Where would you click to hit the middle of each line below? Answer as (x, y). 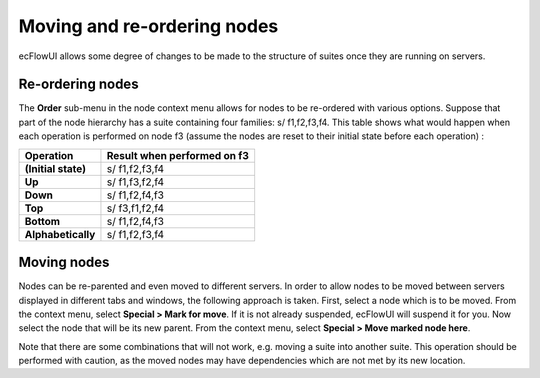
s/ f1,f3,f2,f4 (135, 182)
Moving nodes (64, 262)
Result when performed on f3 (177, 155)
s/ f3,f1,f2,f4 (135, 208)
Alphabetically (60, 234)
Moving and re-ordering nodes (148, 26)
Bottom (42, 221)
